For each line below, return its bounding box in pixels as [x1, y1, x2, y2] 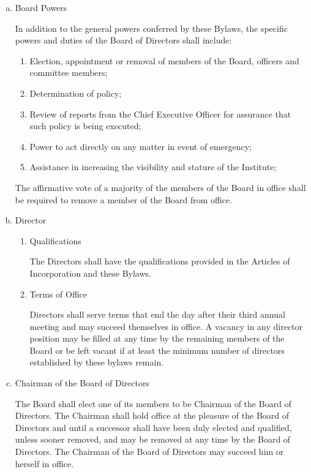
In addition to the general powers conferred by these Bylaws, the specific [15, 21, 288, 34]
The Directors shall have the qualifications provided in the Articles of [29, 255, 290, 268]
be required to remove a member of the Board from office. [15, 193, 233, 206]
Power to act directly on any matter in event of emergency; [29, 140, 252, 152]
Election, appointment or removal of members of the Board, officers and [29, 54, 299, 67]
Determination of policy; [29, 86, 122, 99]
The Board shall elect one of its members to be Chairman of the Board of [15, 397, 291, 410]
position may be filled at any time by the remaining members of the [29, 332, 285, 345]
